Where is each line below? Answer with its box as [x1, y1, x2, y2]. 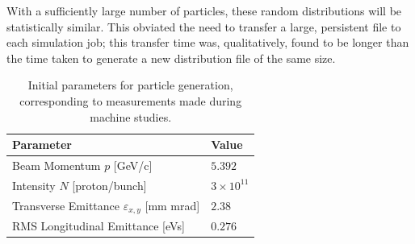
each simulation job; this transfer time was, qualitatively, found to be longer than [6, 34, 409, 51]
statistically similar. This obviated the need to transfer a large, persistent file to [6, 18, 401, 35]
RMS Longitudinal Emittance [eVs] [12, 217, 185, 234]
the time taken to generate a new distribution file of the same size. [6, 49, 336, 66]
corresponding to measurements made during [19, 92, 242, 109]
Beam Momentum [12, 157, 101, 173]
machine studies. [90, 108, 172, 125]
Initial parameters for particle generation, [27, 77, 233, 93]
